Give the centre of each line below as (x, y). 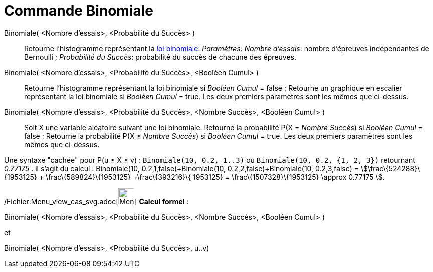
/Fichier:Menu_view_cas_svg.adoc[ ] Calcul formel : (96, 201)
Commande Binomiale (79, 11)
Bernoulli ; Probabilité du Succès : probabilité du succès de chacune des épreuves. (160, 57)
